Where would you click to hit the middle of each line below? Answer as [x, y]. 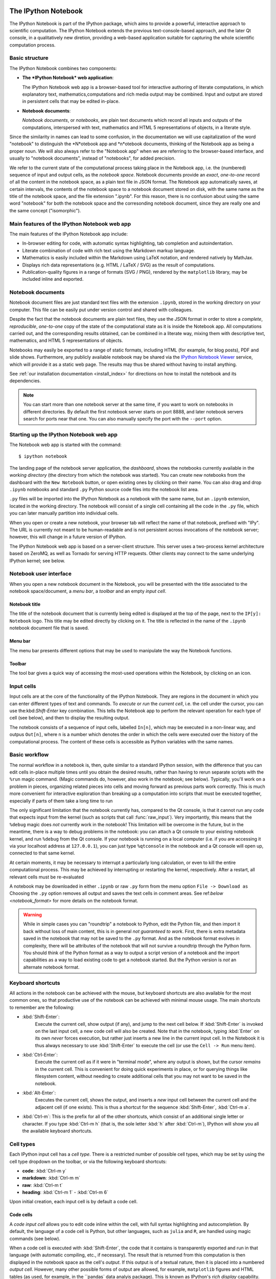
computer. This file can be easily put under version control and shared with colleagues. [101, 310]
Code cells [21, 1215]
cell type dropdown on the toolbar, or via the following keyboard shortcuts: [88, 1161]
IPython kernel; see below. [37, 561]
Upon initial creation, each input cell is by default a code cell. [74, 1202]
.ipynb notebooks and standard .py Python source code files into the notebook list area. [104, 490]
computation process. [32, 45]
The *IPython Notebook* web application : [68, 78]
